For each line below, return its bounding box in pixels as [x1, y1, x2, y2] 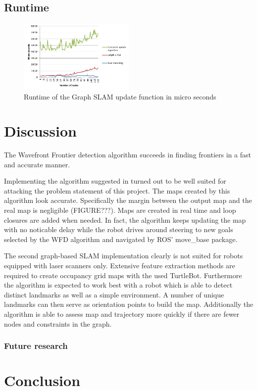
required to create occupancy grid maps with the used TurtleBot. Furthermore [4, 270, 242, 280]
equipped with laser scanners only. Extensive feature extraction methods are [4, 260, 235, 270]
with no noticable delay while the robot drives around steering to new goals [4, 224, 233, 235]
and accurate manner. [4, 159, 70, 169]
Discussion [4, 121, 77, 141]
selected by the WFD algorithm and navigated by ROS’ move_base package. [4, 234, 238, 244]
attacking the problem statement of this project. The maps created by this [4, 185, 230, 195]
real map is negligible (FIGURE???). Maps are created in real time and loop [4, 205, 236, 215]
